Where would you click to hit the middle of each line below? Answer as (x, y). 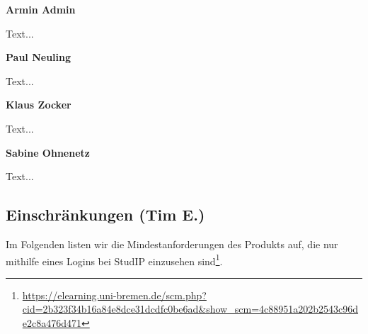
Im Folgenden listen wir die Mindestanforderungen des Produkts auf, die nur (172, 244)
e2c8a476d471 (52, 322)
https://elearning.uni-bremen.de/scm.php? (114, 295)
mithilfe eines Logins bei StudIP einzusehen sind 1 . (114, 260)
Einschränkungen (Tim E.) (105, 215)
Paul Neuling (39, 57)
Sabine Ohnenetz (48, 152)
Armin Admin (41, 9)
